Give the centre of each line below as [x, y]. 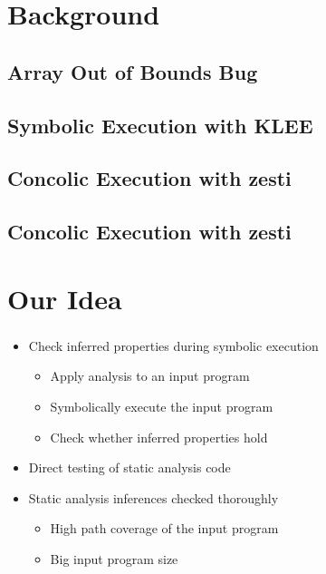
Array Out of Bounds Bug [133, 71]
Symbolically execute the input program [162, 406]
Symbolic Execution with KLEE [160, 125]
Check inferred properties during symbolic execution [173, 345]
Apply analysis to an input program [150, 376]
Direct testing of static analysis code [129, 467]
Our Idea [65, 298]
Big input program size [114, 558]
